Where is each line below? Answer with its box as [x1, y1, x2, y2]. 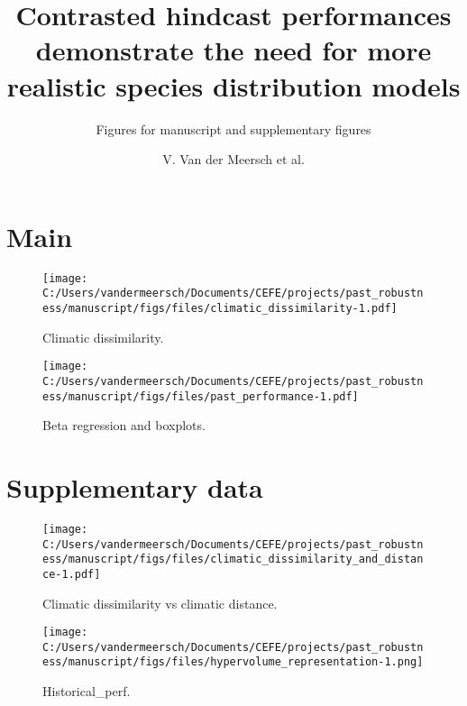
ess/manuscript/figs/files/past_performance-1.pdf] [42, 390, 359, 403]
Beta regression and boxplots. [42, 416, 206, 435]
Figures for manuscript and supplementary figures [96, 119, 371, 138]
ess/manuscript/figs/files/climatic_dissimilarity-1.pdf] [42, 301, 398, 315]
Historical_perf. [42, 682, 131, 701]
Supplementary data [6, 468, 263, 505]
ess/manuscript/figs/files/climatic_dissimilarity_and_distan [42, 553, 424, 566]
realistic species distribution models [6, 67, 461, 104]
